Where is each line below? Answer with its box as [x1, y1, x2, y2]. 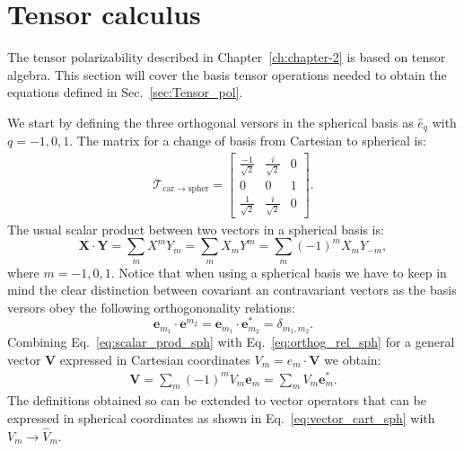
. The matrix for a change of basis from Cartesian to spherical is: [69, 131, 426, 150]
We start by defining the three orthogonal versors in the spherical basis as [7, 112, 414, 131]
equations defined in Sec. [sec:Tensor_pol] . [7, 83, 243, 102]
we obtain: [324, 349, 381, 368]
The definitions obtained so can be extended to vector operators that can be [7, 391, 427, 410]
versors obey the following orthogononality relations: [7, 297, 295, 316]
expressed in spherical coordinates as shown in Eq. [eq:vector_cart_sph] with [7, 408, 435, 427]
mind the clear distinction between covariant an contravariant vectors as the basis [7, 280, 457, 299]
